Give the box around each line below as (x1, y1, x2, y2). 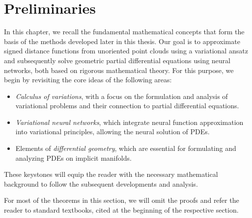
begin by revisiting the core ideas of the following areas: (4, 74, 172, 85)
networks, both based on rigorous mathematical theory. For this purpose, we (4, 65, 234, 75)
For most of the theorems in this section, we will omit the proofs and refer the (4, 195, 239, 205)
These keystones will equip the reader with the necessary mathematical (4, 169, 218, 179)
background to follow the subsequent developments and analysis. (4, 178, 198, 189)
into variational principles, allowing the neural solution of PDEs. (15, 126, 210, 137)
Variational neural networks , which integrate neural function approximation (15, 117, 244, 127)
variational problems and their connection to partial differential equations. (15, 100, 239, 111)
